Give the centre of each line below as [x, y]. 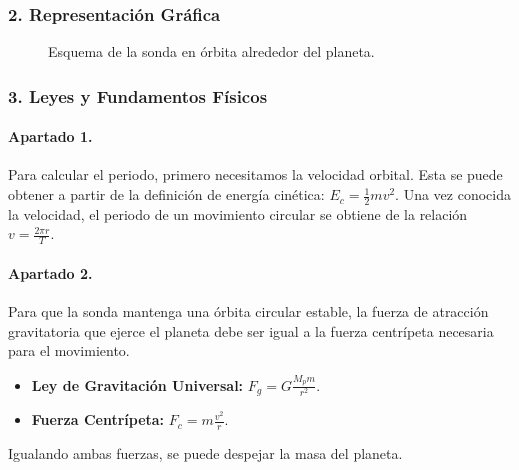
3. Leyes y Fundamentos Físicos [138, 95]
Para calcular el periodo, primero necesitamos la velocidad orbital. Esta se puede [255, 174]
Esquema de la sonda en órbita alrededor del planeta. [211, 51]
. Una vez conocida [453, 194]
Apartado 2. [50, 272]
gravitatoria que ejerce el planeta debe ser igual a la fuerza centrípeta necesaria [251, 330]
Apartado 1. [50, 136]
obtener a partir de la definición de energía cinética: [166, 194]
